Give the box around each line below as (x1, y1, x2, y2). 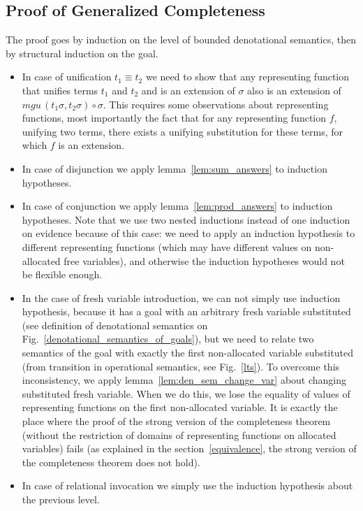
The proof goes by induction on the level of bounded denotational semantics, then (6, 32, 356, 47)
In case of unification (22, 69, 112, 84)
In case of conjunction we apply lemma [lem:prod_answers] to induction (22, 199, 333, 213)
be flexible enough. (22, 267, 103, 282)
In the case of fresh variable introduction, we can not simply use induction (22, 290, 341, 305)
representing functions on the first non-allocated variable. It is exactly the (22, 400, 338, 415)
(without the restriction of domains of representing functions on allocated (22, 427, 336, 442)
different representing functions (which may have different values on (22, 239, 312, 254)
